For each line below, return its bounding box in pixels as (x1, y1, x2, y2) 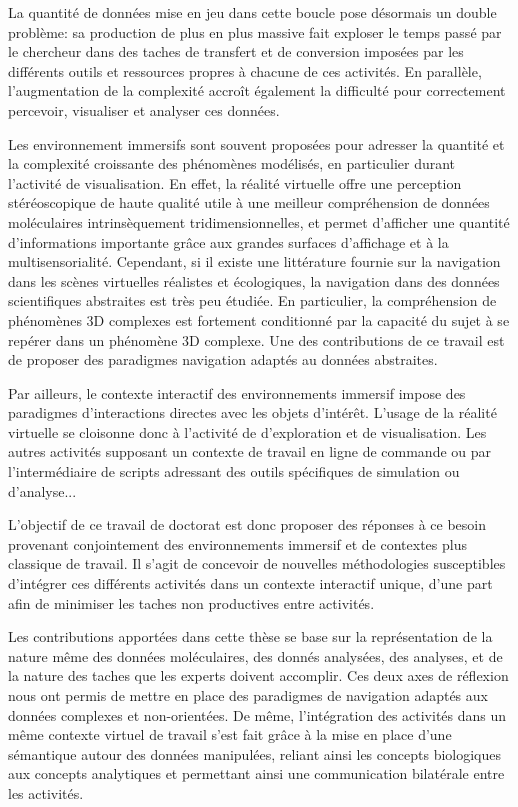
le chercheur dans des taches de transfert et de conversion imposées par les (8, 41, 464, 62)
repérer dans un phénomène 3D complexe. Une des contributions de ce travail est (8, 329, 505, 350)
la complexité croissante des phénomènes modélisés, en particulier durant (8, 153, 456, 174)
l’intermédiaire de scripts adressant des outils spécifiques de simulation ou (8, 461, 460, 482)
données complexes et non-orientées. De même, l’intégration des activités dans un (8, 704, 507, 725)
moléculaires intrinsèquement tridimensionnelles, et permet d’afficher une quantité (8, 211, 510, 232)
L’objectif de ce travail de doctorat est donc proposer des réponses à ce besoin (8, 514, 486, 535)
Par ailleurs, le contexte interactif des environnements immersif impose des (8, 382, 466, 403)
